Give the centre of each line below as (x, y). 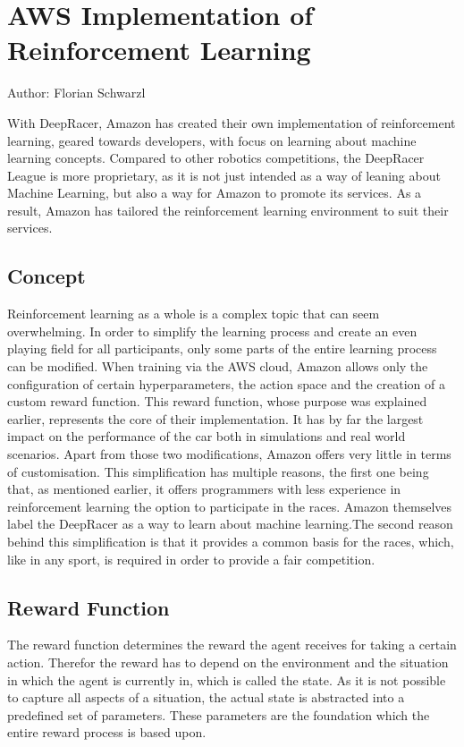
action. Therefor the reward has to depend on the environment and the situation (228, 662)
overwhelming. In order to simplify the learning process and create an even (212, 331)
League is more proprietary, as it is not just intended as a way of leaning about (224, 175)
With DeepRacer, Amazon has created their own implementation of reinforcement (232, 122)
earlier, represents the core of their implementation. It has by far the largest (215, 418)
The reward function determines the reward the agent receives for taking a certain (232, 645)
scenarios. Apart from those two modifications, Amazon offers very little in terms (229, 454)
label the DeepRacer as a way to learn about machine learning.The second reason (230, 524)
